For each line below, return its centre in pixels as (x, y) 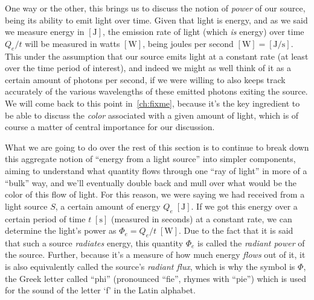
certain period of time (45, 218)
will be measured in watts (72, 43)
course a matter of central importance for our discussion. (110, 127)
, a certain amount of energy (108, 206)
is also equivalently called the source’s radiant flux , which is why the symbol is (150, 267)
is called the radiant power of (251, 242)
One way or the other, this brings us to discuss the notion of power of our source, (155, 8)
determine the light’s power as (61, 230)
